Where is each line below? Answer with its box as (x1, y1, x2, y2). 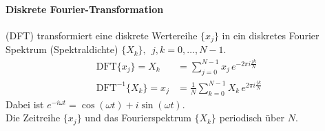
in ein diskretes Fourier (222, 28, 319, 42)
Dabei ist (6, 97, 44, 111)
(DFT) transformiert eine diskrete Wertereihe (6, 28, 198, 42)
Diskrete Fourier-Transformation (6, 1, 164, 16)
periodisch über (219, 110, 284, 125)
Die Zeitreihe (6, 110, 61, 125)
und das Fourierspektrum (85, 110, 191, 125)
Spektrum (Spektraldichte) (6, 42, 118, 57)
